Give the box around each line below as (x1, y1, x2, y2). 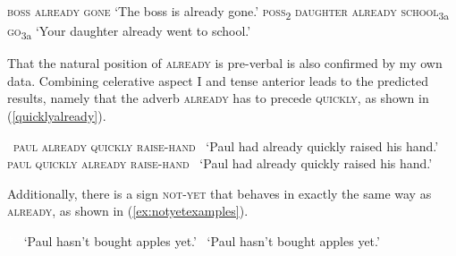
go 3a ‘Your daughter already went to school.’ (7, 21, 251, 42)
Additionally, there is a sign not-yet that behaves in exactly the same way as (7, 183, 432, 202)
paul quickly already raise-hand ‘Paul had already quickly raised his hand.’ (7, 154, 433, 173)
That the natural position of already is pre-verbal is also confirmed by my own (7, 54, 443, 73)
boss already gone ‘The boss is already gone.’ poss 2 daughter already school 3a (7, 2, 450, 22)
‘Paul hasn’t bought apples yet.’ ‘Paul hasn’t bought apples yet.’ (23, 232, 380, 250)
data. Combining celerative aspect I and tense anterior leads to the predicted (7, 71, 428, 90)
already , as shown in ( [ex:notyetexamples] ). (7, 201, 249, 220)
